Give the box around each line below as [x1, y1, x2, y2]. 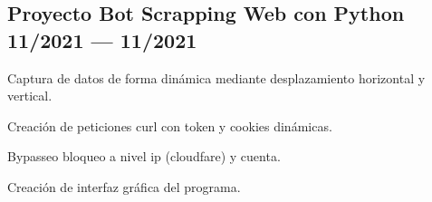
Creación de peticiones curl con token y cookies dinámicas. [7, 116, 332, 135]
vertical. [7, 86, 53, 105]
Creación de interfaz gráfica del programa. [7, 177, 241, 196]
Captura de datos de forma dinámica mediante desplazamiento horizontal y [7, 68, 426, 87]
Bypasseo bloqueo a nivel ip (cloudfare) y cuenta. [7, 147, 281, 166]
